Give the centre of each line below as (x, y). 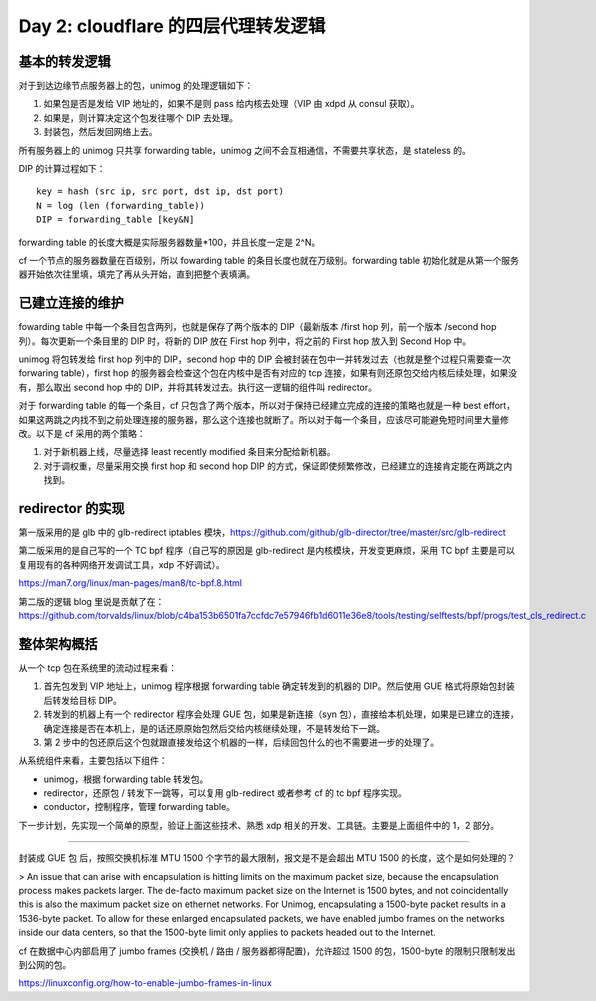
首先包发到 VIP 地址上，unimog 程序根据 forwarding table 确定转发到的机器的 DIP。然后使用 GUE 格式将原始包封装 (279, 686)
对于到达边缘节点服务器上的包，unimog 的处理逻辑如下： (136, 86)
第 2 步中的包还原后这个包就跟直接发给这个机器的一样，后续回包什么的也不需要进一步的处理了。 (241, 742)
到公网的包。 (45, 964)
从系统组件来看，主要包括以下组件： (93, 761)
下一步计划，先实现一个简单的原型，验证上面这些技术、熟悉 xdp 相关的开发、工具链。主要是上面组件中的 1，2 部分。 (259, 825)
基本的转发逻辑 (64, 61)
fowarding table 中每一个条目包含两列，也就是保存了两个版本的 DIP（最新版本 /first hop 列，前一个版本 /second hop (257, 327)
